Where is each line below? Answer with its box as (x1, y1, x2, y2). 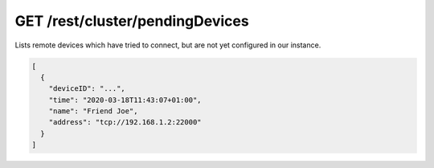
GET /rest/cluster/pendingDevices (14, 12, 249, 30)
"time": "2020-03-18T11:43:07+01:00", (48, 95, 202, 104)
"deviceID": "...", (48, 84, 126, 93)
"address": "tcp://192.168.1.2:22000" (48, 117, 202, 127)
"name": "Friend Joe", (48, 107, 138, 116)
